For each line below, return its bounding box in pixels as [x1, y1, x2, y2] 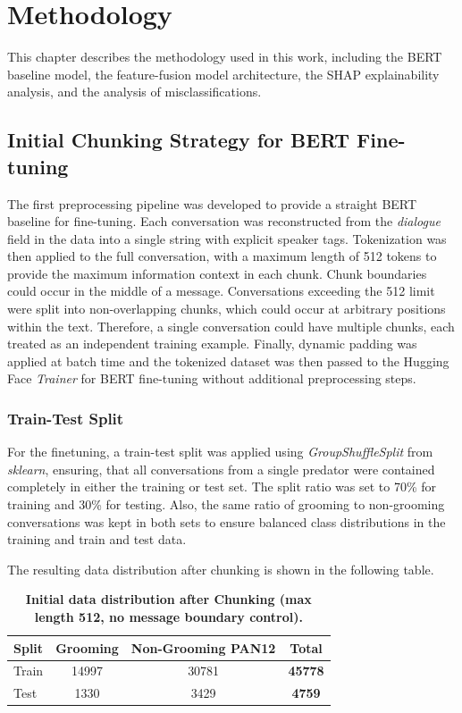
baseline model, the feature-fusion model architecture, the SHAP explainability [7, 64, 440, 83]
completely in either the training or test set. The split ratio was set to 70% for [7, 477, 437, 496]
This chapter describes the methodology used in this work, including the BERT [7, 47, 442, 66]
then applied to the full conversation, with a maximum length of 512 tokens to [7, 247, 437, 265]
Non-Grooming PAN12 [130, 638, 276, 657]
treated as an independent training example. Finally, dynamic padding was [7, 334, 417, 353]
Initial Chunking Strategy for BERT [7, 126, 350, 154]
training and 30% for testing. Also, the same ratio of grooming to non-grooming [7, 495, 445, 514]
